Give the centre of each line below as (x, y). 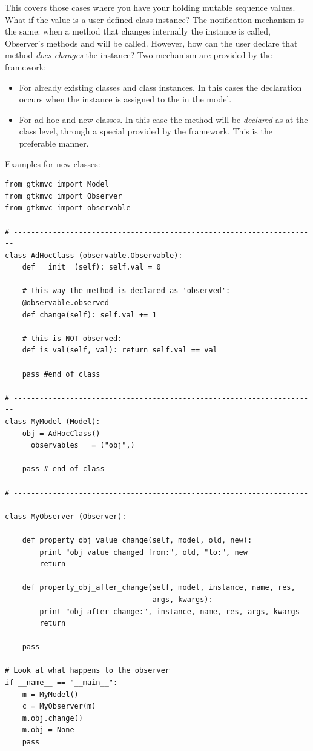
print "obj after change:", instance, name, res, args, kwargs (170, 611)
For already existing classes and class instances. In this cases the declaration (160, 87)
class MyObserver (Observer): (66, 516)
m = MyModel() (50, 694)
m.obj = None (48, 730)
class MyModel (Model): (53, 422)
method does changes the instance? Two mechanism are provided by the (139, 55)
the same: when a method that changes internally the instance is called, (138, 31)
